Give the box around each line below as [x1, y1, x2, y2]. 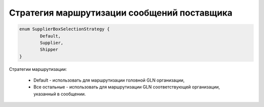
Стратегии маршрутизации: [9, 66, 67, 72]
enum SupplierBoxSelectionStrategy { [19, 26, 110, 32]
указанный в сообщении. [33, 91, 86, 97]
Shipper [40, 47, 59, 52]
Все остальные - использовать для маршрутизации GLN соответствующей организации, [33, 84, 220, 90]
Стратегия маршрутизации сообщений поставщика [9, 7, 233, 18]
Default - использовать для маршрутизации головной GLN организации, [33, 77, 185, 83]
